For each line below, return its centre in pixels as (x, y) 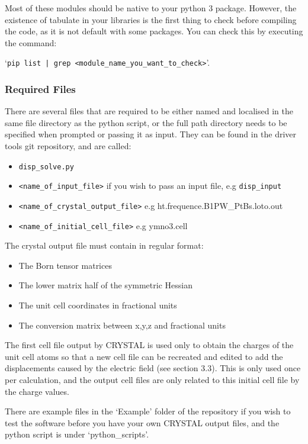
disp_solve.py (46, 167)
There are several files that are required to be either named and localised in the (149, 111)
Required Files (40, 89)
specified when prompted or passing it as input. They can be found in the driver (151, 134)
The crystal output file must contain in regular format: (104, 245)
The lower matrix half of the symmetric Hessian (105, 285)
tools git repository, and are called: (68, 146)
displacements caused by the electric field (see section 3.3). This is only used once (153, 368)
